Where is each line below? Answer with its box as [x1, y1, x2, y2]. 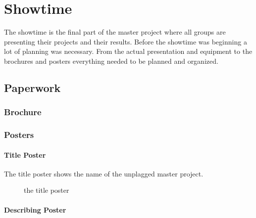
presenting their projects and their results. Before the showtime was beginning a [4, 36, 247, 46]
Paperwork [4, 80, 61, 95]
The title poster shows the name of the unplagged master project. [4, 168, 204, 178]
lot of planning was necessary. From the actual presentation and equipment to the [4, 46, 253, 56]
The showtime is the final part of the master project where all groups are [4, 27, 226, 37]
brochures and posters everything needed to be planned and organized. [4, 55, 218, 66]
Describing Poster [4, 204, 66, 215]
